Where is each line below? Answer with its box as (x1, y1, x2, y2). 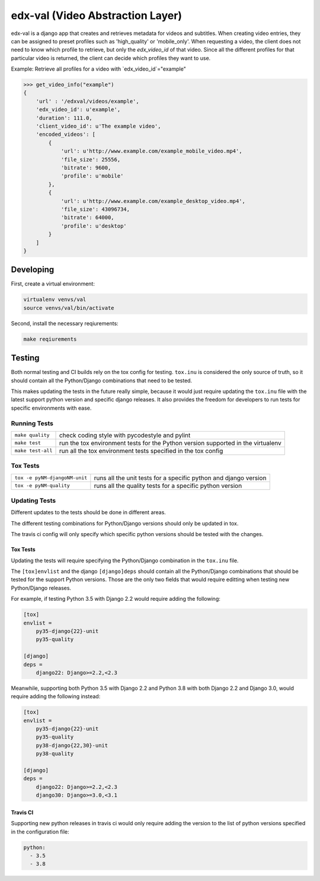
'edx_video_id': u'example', (36, 106, 121, 113)
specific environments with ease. (11, 404, 92, 411)
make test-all (14, 448, 53, 454)
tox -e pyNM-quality (14, 483, 71, 489)
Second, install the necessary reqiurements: (11, 319, 119, 327)
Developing (11, 265, 55, 275)
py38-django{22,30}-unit (36, 742, 108, 749)
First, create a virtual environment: (11, 280, 95, 287)
